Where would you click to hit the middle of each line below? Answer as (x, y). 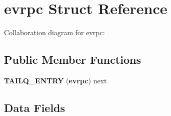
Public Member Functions (72, 60)
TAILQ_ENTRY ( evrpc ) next (55, 80)
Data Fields (35, 107)
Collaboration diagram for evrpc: (54, 32)
